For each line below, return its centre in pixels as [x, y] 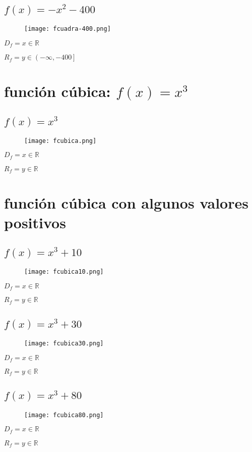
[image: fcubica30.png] [64, 343]
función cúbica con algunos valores [126, 202]
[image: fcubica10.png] [64, 272]
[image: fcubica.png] [60, 141]
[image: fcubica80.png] [64, 415]
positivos [35, 222]
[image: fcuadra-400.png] [68, 29]
